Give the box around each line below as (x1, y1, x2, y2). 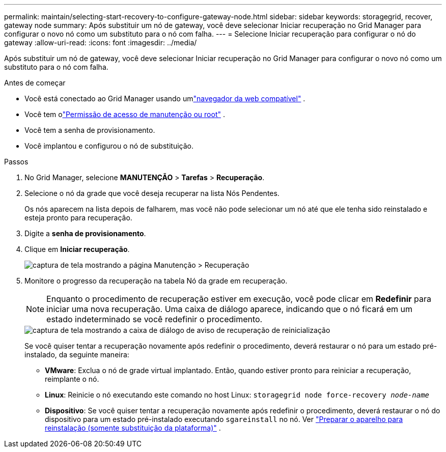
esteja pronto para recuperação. (24, 213, 132, 222)
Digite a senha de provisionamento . (24, 229, 146, 238)
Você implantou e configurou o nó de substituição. (24, 142, 193, 150)
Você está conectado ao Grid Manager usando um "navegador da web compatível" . (24, 94, 305, 103)
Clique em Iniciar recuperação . (24, 245, 130, 253)
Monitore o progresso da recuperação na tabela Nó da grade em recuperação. (24, 276, 288, 285)
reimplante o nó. (45, 375, 99, 383)
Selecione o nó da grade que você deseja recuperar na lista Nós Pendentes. (24, 189, 280, 197)
